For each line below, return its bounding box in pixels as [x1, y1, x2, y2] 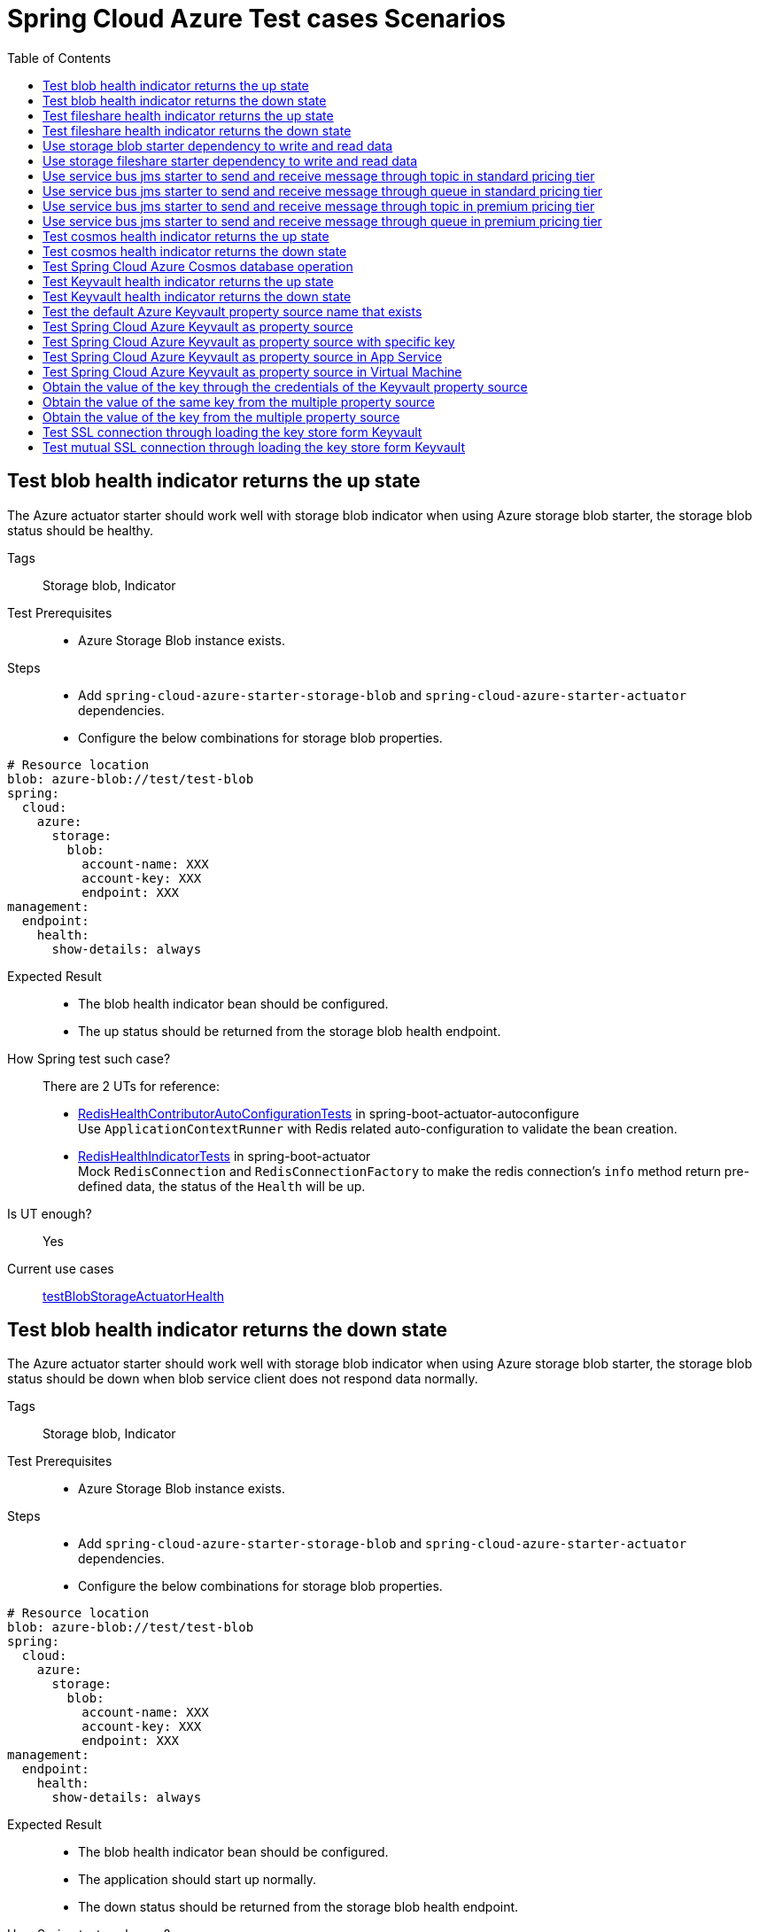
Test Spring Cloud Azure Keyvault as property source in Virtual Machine [43, 363, 462, 379]
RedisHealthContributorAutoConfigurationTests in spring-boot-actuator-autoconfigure [78, 1105, 579, 1121]
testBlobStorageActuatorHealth [43, 1288, 225, 1304]
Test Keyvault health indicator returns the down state [43, 288, 352, 304]
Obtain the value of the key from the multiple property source [43, 409, 400, 425]
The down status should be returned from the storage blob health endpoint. [78, 1899, 519, 1915]
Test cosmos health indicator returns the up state [43, 228, 329, 244]
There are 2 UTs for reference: [43, 1078, 221, 1094]
